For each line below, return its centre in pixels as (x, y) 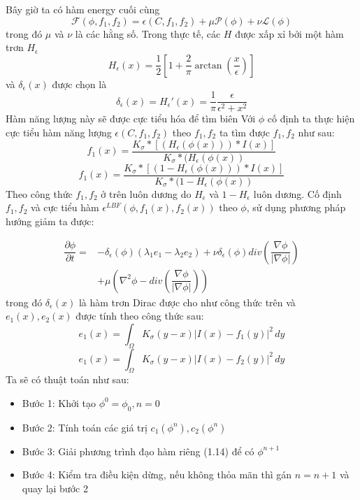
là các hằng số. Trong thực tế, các (148, 33)
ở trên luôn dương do (146, 193)
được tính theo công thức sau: (140, 316)
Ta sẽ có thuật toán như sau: (67, 379)
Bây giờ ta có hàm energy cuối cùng (83, 9)
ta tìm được (244, 133)
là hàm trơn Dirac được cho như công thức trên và (187, 302)
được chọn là (79, 84)
